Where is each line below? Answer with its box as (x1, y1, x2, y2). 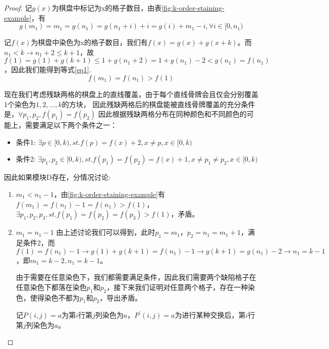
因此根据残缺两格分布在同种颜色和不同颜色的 (98, 109, 247, 119)
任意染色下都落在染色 (16, 281, 87, 292)
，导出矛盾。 (99, 292, 142, 303)
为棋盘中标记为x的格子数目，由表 (51, 3, 162, 13)
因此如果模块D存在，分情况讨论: (4, 172, 111, 182)
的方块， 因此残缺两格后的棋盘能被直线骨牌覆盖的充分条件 (62, 98, 255, 109)
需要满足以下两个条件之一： (25, 120, 117, 130)
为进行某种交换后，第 (175, 310, 246, 320)
